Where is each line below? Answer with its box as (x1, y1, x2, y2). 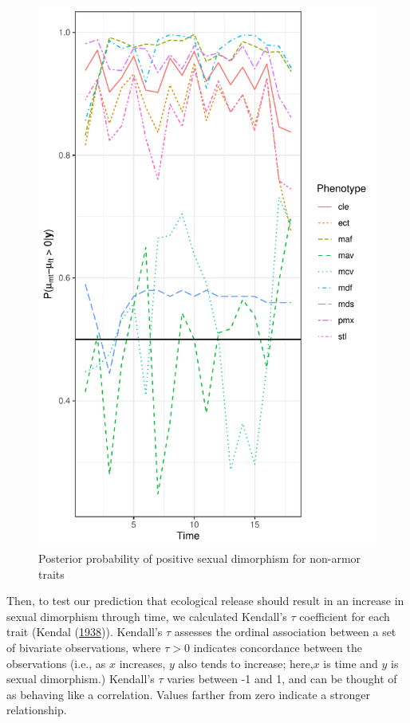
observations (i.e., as (6, 654, 106, 671)
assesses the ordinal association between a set (174, 623, 396, 640)
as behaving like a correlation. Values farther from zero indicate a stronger (6, 686, 370, 702)
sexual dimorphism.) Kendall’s (6, 670, 155, 687)
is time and (323, 654, 378, 671)
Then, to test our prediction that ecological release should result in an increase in (6, 592, 404, 609)
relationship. (6, 701, 67, 718)
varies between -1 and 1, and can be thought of (167, 670, 397, 687)
